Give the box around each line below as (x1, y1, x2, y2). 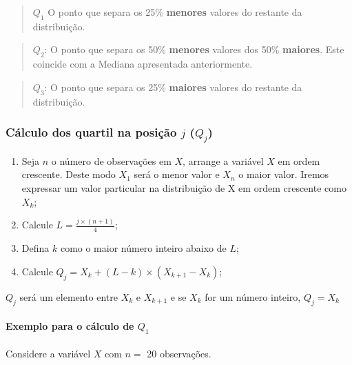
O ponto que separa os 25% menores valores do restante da (48, 5, 302, 19)
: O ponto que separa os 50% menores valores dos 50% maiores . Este (44, 42, 344, 57)
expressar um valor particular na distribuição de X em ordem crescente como (21, 180, 346, 195)
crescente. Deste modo (21, 167, 116, 181)
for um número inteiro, (205, 289, 301, 304)
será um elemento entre (19, 289, 118, 304)
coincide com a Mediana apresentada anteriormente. (32, 57, 253, 71)
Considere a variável (6, 346, 91, 360)
